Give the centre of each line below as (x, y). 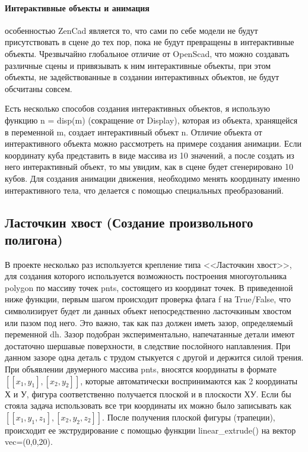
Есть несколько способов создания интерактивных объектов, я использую (137, 108)
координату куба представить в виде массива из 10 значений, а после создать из (150, 155)
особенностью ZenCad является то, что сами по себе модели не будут (131, 30)
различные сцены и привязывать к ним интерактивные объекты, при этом (138, 65)
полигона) (34, 239)
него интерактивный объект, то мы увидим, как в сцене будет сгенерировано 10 (149, 167)
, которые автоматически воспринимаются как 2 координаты (189, 380)
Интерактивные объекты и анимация (77, 7)
